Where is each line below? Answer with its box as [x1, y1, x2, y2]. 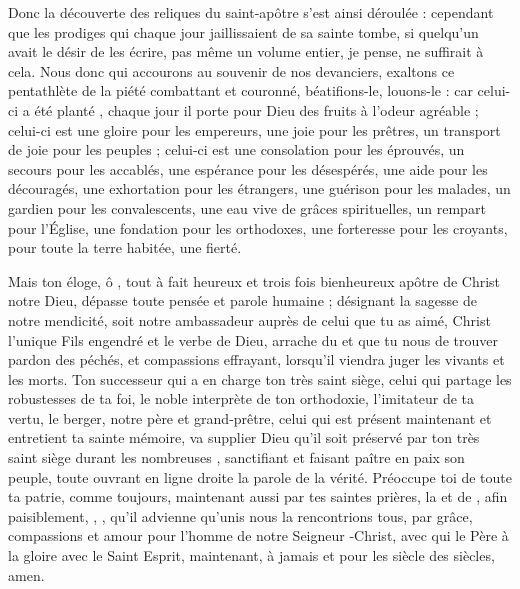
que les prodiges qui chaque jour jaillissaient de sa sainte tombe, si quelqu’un [8, 21, 479, 42]
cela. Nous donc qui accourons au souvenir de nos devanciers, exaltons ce [8, 60, 455, 81]
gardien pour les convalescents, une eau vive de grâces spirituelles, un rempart [8, 197, 486, 218]
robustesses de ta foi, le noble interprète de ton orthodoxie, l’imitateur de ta [8, 388, 475, 409]
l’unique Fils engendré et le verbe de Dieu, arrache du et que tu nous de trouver [8, 329, 498, 350]
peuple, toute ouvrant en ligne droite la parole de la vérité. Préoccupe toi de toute [8, 466, 513, 487]
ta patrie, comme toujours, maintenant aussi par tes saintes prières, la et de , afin [8, 486, 508, 507]
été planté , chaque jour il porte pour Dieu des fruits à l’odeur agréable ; [34, 99, 479, 120]
